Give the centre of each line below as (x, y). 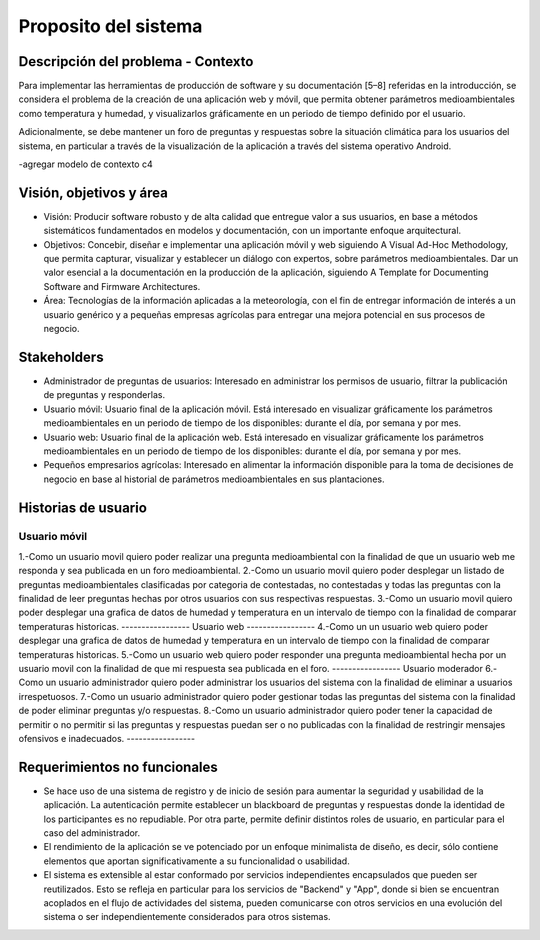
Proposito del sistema (110, 26)
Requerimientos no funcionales (118, 766)
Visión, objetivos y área (93, 192)
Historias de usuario (82, 507)
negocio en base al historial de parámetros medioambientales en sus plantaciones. (214, 479)
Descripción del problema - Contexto (136, 61)
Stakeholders (61, 356)
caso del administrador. (92, 833)
